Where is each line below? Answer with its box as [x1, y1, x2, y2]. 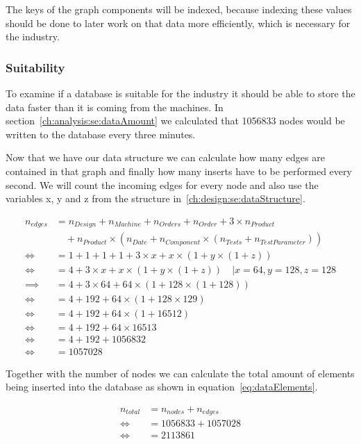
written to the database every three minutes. [6, 126, 196, 141]
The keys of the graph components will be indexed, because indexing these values [6, 2, 352, 16]
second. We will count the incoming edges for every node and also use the [6, 177, 319, 192]
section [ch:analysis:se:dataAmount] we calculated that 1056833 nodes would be [6, 113, 345, 128]
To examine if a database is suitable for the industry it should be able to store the [6, 86, 355, 100]
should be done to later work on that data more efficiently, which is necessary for [6, 15, 351, 30]
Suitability [6, 58, 65, 76]
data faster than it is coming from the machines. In [6, 99, 224, 114]
